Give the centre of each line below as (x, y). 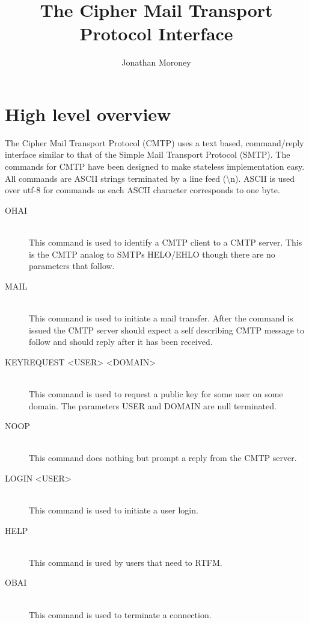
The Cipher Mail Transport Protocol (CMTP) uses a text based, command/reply (154, 142)
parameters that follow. (72, 266)
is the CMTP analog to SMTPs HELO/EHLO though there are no (152, 254)
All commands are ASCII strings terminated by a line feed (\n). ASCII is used (150, 178)
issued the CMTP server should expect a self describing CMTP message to (167, 330)
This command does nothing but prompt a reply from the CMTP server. (163, 458)
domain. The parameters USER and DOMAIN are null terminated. (153, 405)
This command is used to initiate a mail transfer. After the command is (161, 318)
